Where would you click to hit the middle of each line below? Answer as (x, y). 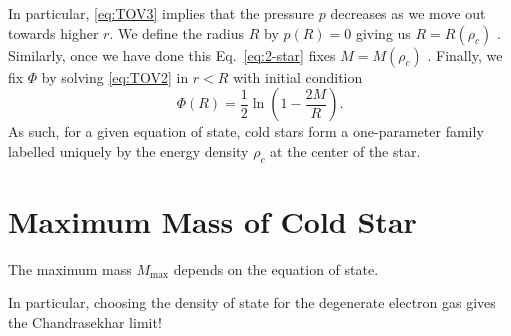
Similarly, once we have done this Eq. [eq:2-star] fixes (172, 54)
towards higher (53, 32)
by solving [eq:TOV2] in (115, 76)
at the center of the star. (345, 150)
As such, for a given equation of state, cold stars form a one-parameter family (246, 131)
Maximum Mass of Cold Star (212, 220)
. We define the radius (177, 32)
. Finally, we (465, 54)
